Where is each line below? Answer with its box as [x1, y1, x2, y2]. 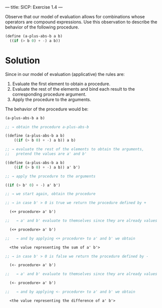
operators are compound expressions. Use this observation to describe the [5, 19, 158, 25]
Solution [5, 55, 40, 66]
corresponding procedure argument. [12, 91, 87, 97]
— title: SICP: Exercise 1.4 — [5, 4, 63, 10]
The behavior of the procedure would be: [5, 106, 89, 112]
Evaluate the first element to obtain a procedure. [12, 81, 111, 87]
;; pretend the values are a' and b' [5, 151, 87, 157]
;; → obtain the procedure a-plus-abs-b [5, 124, 90, 130]
